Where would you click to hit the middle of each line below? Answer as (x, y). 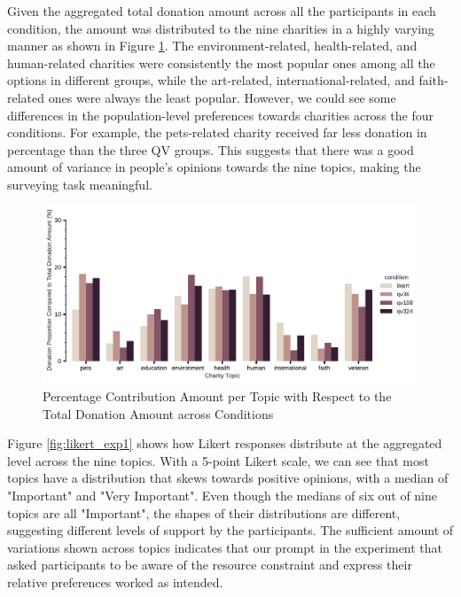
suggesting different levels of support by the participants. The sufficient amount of (230, 530)
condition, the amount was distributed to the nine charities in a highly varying (221, 28)
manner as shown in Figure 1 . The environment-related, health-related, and (212, 46)
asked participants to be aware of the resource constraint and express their (210, 565)
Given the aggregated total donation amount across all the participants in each (222, 11)
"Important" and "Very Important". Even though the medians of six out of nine (223, 495)
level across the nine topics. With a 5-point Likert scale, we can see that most (218, 460)
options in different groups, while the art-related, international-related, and (211, 80)
